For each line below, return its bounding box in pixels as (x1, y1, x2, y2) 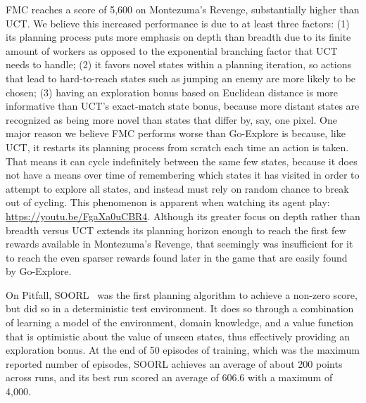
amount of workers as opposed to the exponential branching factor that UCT (6, 43, 338, 58)
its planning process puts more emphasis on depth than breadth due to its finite (6, 30, 351, 44)
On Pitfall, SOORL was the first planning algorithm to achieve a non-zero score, (6, 287, 358, 302)
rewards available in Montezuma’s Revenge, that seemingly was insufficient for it (6, 236, 353, 251)
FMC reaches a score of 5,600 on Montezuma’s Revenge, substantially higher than (6, 2, 360, 16)
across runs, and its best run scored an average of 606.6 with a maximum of (6, 370, 333, 385)
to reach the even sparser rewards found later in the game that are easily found (6, 250, 348, 264)
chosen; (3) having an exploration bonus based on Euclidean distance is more (6, 84, 339, 99)
